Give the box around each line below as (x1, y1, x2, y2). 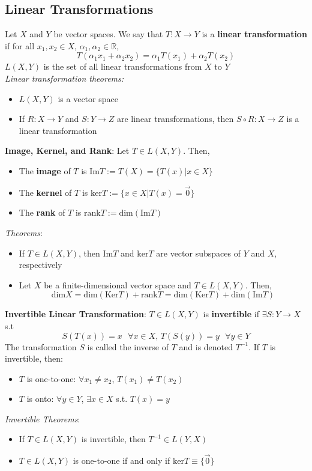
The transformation (5, 340, 77, 353)
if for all (5, 39, 35, 52)
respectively (19, 258, 62, 271)
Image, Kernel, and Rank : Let (5, 144, 130, 157)
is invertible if (203, 308, 259, 320)
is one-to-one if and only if (73, 454, 170, 467)
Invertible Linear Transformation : (5, 308, 146, 320)
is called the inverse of (87, 340, 169, 353)
